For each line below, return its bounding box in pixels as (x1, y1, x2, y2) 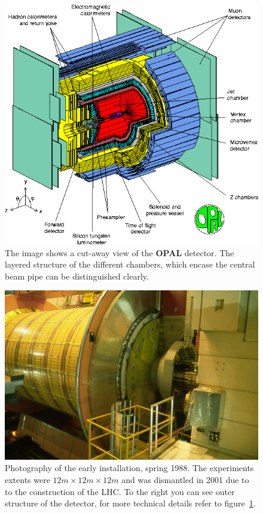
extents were (5, 473, 50, 485)
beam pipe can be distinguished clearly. (5, 269, 149, 282)
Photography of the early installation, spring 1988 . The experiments (5, 462, 254, 474)
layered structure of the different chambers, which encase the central (5, 258, 255, 271)
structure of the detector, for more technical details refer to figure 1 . (5, 497, 256, 509)
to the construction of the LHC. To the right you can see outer (5, 485, 235, 497)
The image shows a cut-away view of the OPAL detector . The (5, 246, 234, 259)
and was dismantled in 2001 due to (121, 473, 249, 485)
